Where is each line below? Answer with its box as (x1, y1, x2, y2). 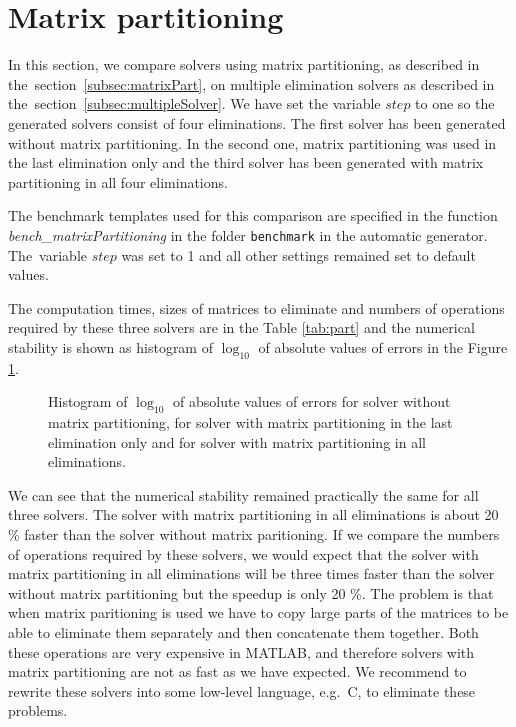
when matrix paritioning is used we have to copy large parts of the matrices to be (8, 602, 509, 623)
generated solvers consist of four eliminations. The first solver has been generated (8, 112, 506, 133)
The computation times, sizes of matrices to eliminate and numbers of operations (8, 297, 505, 318)
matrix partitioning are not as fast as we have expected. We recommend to (8, 661, 467, 682)
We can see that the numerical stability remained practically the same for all (8, 484, 479, 505)
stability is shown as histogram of (8, 336, 213, 357)
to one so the (415, 93, 495, 114)
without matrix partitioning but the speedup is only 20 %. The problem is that (8, 582, 494, 603)
